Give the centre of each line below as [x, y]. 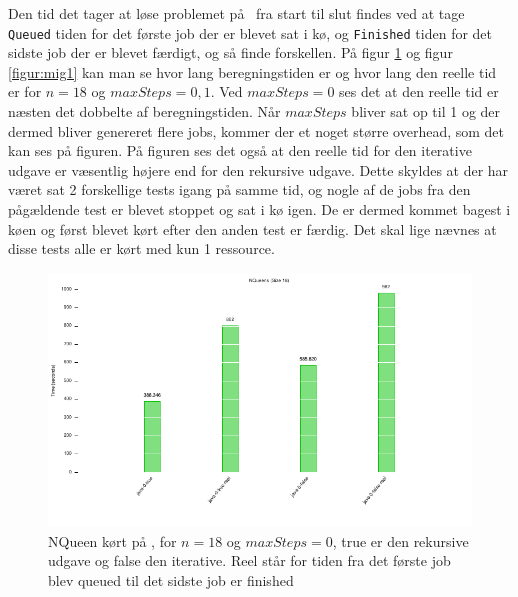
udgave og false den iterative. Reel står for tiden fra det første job [249, 560]
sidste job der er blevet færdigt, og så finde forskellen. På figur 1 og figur [230, 52]
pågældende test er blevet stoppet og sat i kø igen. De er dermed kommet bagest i [259, 209]
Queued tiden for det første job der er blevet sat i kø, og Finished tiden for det [250, 32]
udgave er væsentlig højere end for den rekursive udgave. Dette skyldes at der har [258, 169]
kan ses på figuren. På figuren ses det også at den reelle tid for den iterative [240, 150]
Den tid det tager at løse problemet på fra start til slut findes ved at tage [236, 13]
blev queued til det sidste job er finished [171, 579]
